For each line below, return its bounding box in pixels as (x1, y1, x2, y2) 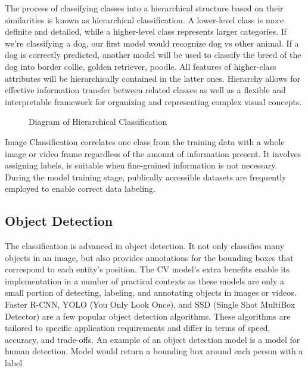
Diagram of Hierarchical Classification (29, 115, 167, 128)
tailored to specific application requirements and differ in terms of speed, (5, 321, 270, 334)
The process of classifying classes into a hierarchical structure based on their (5, 2, 284, 14)
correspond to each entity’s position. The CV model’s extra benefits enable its (5, 263, 290, 275)
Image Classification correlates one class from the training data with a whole (5, 135, 285, 148)
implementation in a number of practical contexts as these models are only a (5, 274, 284, 287)
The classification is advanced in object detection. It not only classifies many (5, 240, 285, 252)
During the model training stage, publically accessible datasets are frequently (5, 170, 287, 183)
